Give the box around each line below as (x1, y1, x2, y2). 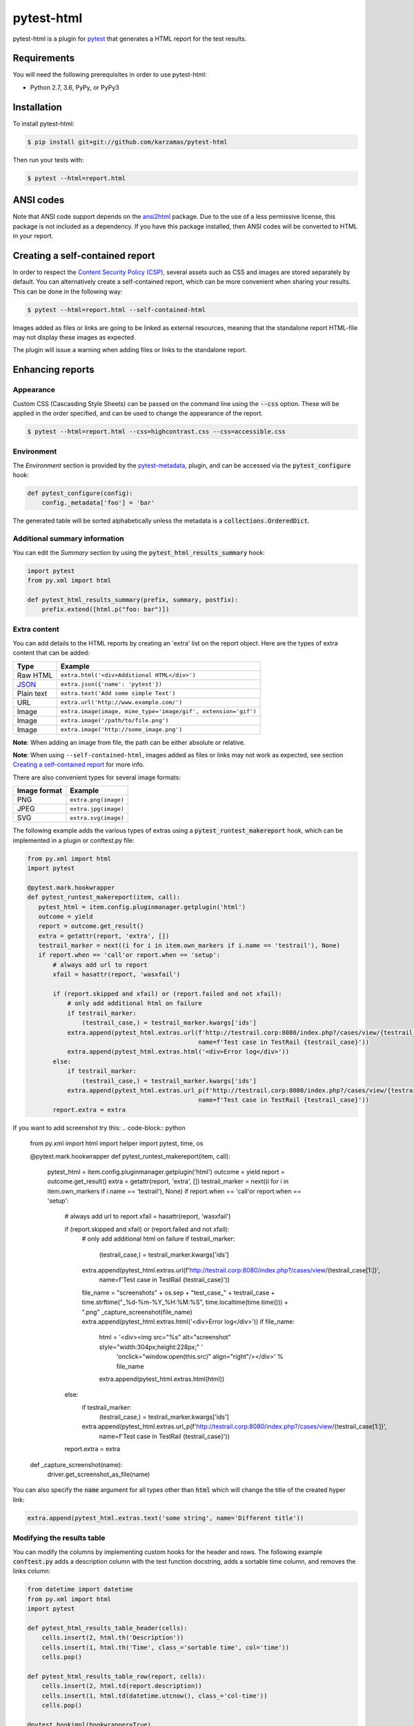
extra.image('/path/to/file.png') (60, 717, 169, 724)
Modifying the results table (12, 1533, 106, 1543)
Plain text (17, 688, 48, 698)
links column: (12, 1567, 51, 1575)
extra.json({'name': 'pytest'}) (60, 681, 162, 688)
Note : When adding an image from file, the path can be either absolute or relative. (12, 738, 246, 746)
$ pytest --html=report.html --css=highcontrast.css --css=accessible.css (27, 427, 286, 435)
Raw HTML (17, 670, 53, 680)
